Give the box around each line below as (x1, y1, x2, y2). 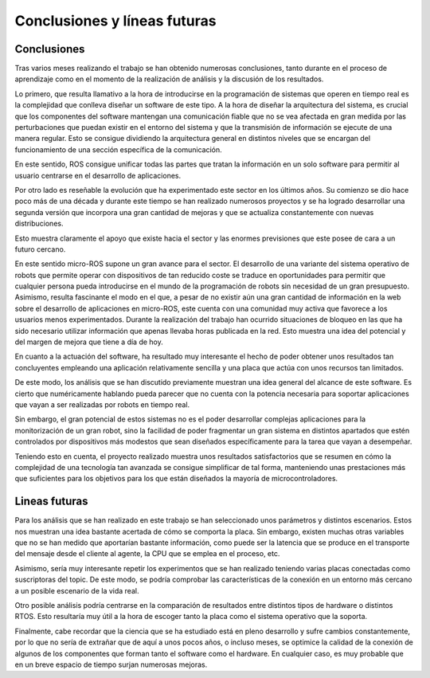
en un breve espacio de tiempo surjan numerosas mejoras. (14, 660, 208, 669)
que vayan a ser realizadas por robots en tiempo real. (14, 400, 190, 410)
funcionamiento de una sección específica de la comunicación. (14, 144, 222, 155)
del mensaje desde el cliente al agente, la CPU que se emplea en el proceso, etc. (14, 549, 280, 558)
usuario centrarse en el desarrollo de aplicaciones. (14, 170, 182, 180)
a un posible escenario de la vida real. (14, 586, 139, 595)
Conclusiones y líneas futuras (14, 12, 217, 29)
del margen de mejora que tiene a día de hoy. (14, 337, 163, 347)
